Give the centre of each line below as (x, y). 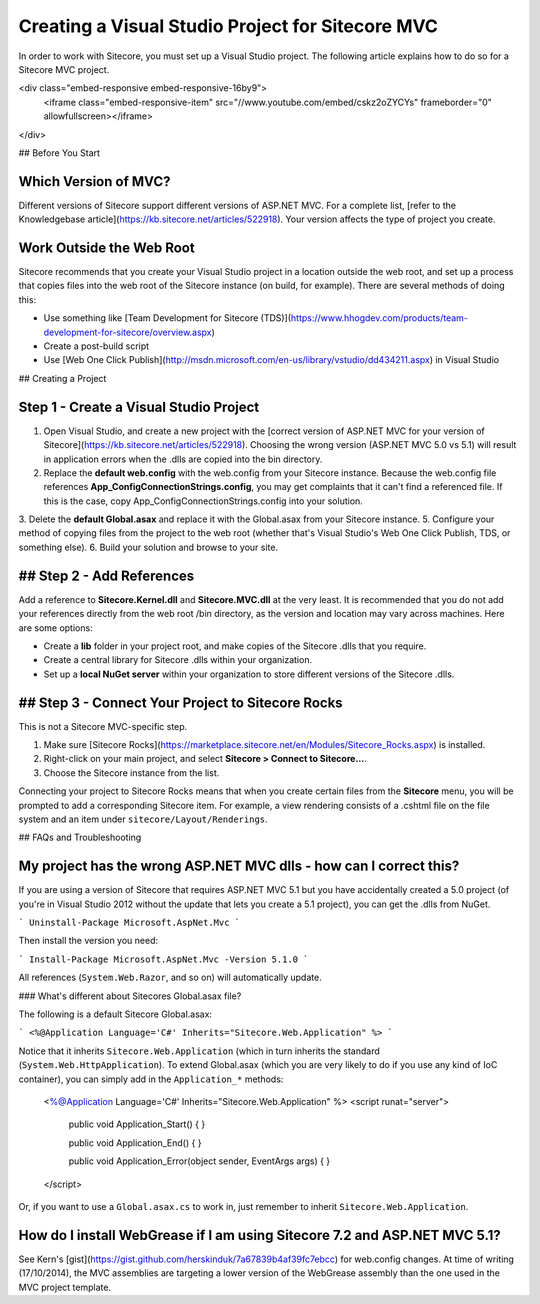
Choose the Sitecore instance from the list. (131, 772)
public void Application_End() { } (135, 1142)
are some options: (56, 627)
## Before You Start (59, 152)
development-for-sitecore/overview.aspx (127, 332)
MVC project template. (65, 1287)
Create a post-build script (96, 346)
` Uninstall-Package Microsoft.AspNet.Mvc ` (129, 923)
